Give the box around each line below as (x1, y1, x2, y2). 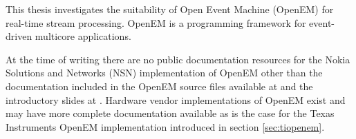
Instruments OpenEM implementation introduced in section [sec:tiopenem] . (6, 119, 325, 133)
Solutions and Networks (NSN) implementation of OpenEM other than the (6, 65, 323, 80)
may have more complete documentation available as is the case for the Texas (6, 106, 335, 120)
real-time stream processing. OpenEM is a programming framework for (6, 15, 306, 30)
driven (6, 29, 32, 43)
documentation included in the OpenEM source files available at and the (6, 78, 313, 93)
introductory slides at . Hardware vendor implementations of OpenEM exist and (6, 92, 346, 107)
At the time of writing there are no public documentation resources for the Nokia (6, 52, 350, 66)
